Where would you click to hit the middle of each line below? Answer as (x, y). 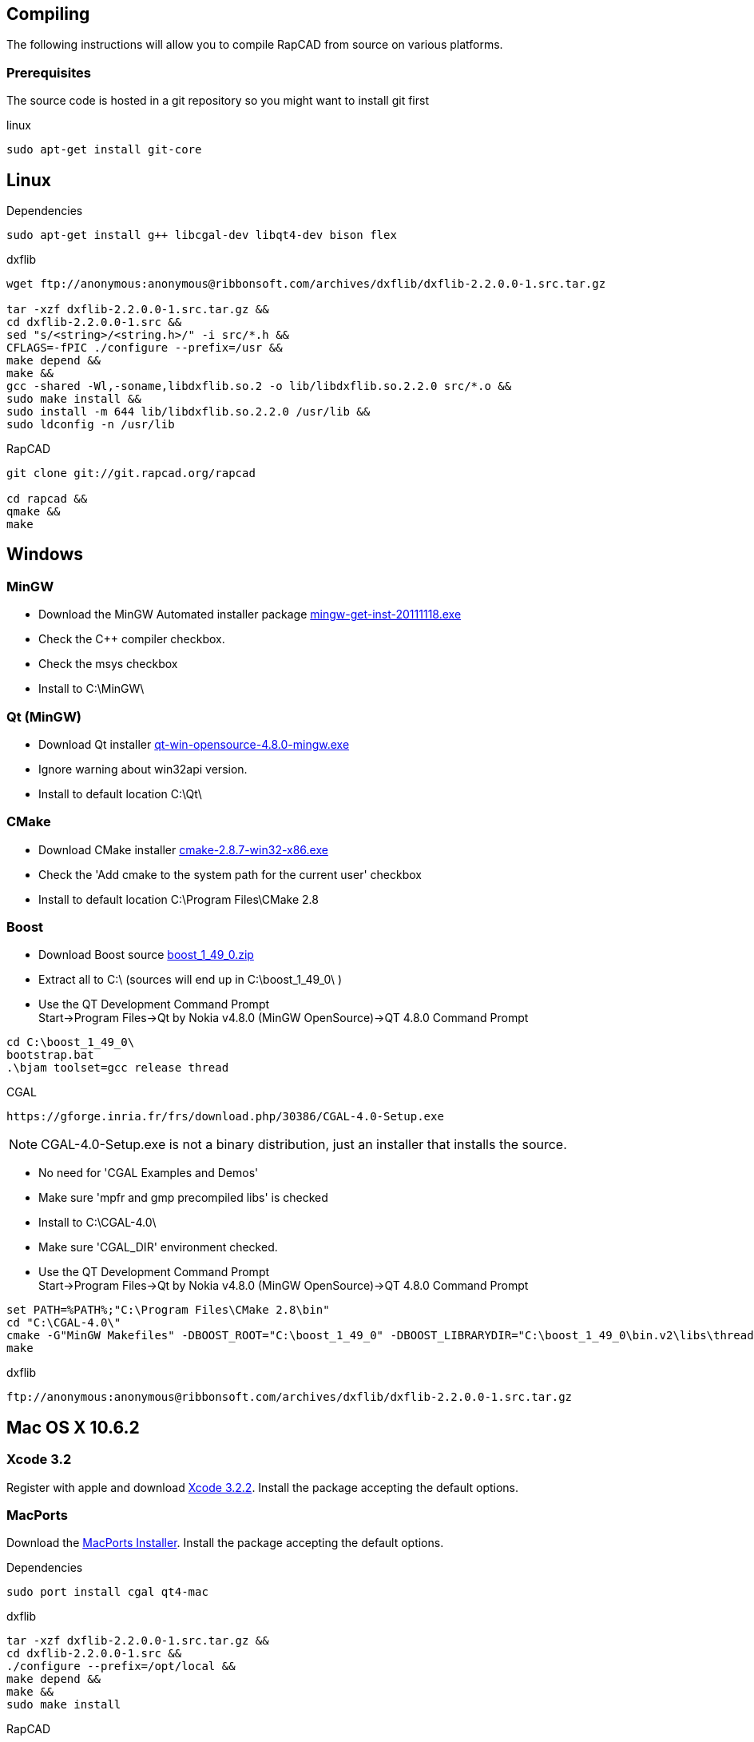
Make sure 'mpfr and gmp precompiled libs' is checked (183, 1198)
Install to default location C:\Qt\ (120, 793)
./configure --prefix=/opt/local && (121, 1666)
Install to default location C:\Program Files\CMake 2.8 (179, 899)
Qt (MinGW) (44, 716)
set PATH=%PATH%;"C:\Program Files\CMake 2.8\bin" (168, 1310)
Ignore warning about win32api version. (143, 769)
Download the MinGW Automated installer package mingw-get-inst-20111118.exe (250, 614)
